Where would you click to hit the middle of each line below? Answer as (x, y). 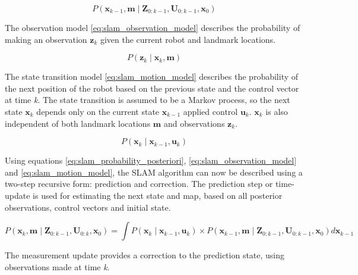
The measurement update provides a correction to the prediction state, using (145, 255)
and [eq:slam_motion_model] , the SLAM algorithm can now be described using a (154, 172)
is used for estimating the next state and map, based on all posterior (158, 195)
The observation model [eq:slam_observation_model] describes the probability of (153, 27)
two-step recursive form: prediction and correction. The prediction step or (139, 184)
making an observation (46, 39)
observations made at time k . (57, 266)
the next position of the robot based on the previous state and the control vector (152, 88)
